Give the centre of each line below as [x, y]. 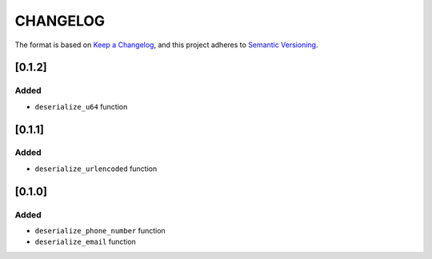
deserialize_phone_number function [100, 231]
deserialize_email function [85, 242]
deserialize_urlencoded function [96, 169]
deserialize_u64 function [81, 106]
